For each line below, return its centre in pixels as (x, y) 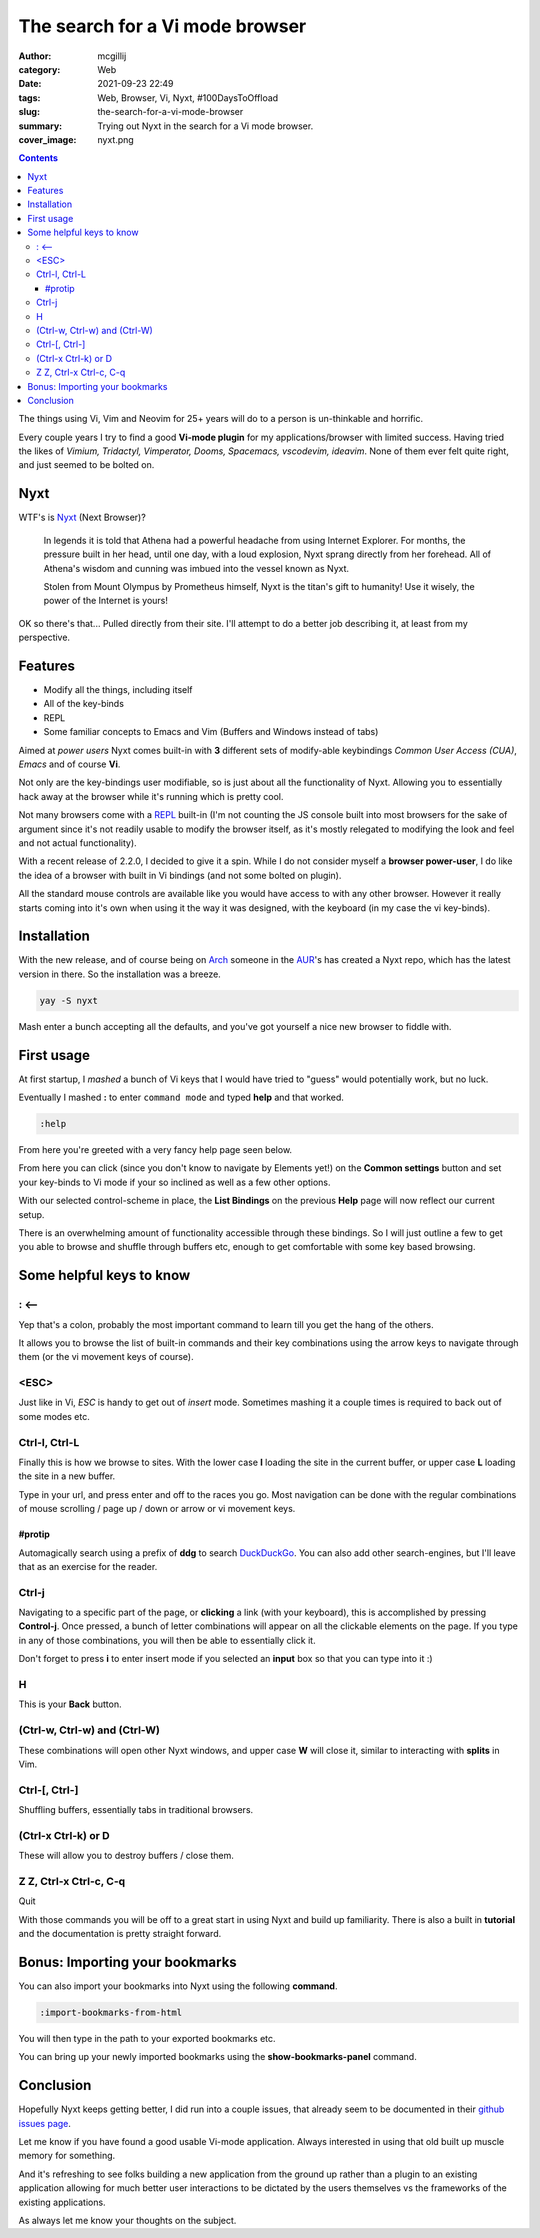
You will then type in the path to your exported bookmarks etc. (147, 2038)
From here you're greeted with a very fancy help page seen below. (155, 1150)
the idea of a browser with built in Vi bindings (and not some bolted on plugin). (180, 875)
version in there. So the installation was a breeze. (120, 974)
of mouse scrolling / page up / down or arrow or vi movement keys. (157, 1509)
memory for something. (67, 2156)
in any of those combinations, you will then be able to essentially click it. (167, 1640)
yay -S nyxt (69, 1000)
